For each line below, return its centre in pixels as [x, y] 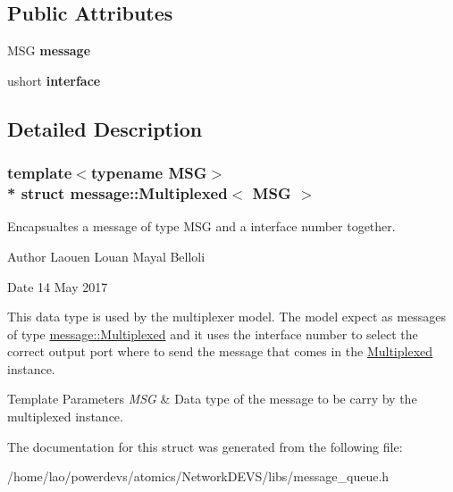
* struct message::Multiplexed [117, 193]
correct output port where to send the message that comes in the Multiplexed [220, 351]
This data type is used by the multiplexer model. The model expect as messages [226, 317]
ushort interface [54, 80]
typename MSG [149, 173]
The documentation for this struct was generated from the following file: [205, 446]
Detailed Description [105, 128]
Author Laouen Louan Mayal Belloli [106, 256]
